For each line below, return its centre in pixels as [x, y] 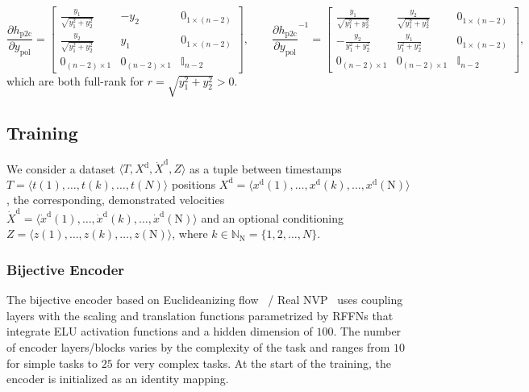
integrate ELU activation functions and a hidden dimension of [160, 331]
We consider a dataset [61, 168]
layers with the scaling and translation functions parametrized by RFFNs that [200, 315]
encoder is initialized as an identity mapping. [118, 379]
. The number [367, 331]
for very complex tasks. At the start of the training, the [254, 363]
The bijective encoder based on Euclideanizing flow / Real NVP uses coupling [205, 300]
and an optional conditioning [272, 217]
